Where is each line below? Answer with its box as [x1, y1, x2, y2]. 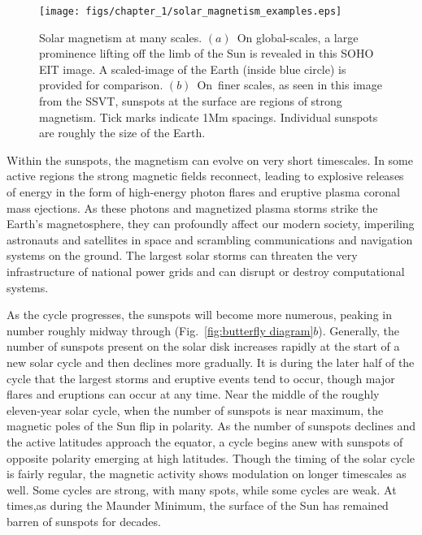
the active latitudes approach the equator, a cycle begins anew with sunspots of [7, 433, 403, 450]
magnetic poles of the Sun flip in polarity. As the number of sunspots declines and [7, 417, 416, 434]
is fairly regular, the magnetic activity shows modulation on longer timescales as [7, 465, 407, 482]
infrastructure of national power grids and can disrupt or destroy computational [7, 262, 405, 279]
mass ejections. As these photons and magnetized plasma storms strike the [7, 199, 378, 216]
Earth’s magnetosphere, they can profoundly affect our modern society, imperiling [7, 215, 415, 232]
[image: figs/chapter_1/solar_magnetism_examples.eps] [39, 6, 342, 17]
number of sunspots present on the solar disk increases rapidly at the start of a [7, 338, 400, 355]
